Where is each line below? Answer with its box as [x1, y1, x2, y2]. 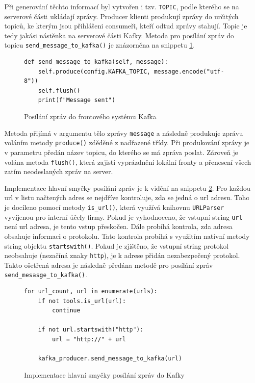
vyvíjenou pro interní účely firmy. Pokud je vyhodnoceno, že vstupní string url [4, 211, 243, 222]
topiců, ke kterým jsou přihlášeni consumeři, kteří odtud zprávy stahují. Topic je [4, 21, 247, 31]
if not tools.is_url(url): [38, 297, 126, 305]
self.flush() [38, 87, 80, 94]
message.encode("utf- [153, 68, 225, 75]
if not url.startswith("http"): [38, 326, 144, 333]
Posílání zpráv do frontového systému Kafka [24, 111, 156, 122]
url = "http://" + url [52, 336, 126, 343]
